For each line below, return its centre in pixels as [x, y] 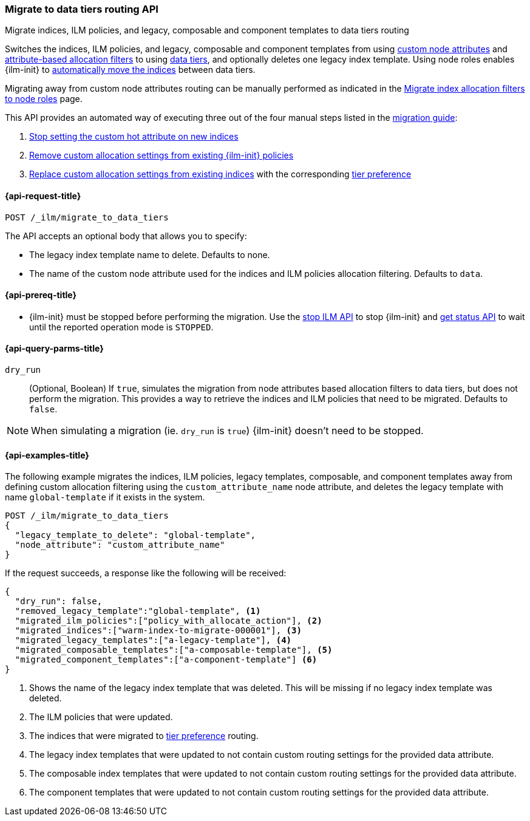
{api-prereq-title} [41, 295]
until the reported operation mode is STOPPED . [121, 327]
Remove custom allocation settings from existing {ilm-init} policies [161, 155]
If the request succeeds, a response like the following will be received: [146, 573]
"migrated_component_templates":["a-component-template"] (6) [166, 660]
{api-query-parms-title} [54, 349]
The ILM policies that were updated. [101, 717]
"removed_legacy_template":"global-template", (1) [138, 611]
